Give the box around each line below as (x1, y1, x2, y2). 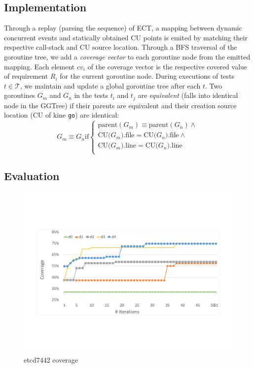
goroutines (4, 90, 36, 100)
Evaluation (4, 168, 60, 184)
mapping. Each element (4, 61, 75, 71)
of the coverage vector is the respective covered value (87, 61, 248, 71)
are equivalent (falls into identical (138, 90, 238, 100)
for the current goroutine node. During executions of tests (60, 71, 235, 81)
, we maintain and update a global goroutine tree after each (20, 80, 201, 91)
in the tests (74, 90, 109, 100)
